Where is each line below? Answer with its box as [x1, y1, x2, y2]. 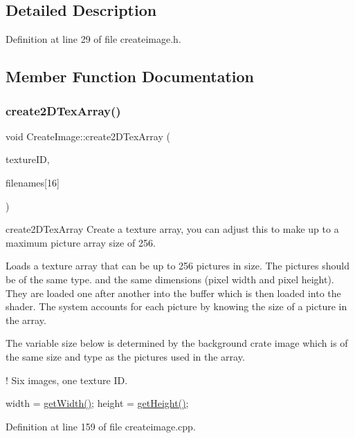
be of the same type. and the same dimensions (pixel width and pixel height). [6, 272, 334, 286]
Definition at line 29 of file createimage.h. [6, 32, 181, 46]
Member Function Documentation [6, 66, 255, 87]
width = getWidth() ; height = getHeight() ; [6, 396, 189, 410]
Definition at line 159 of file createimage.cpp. [6, 419, 196, 433]
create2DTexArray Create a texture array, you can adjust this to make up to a [6, 222, 339, 236]
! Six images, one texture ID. [6, 372, 128, 387]
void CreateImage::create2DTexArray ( [6, 128, 170, 143]
